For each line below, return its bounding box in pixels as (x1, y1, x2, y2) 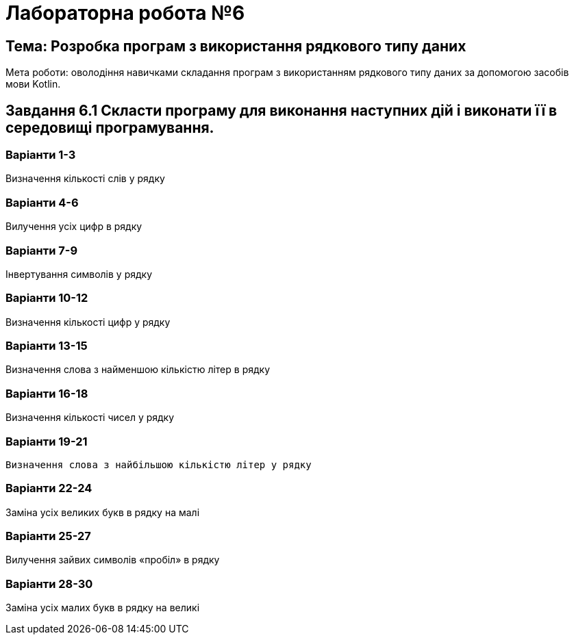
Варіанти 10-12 (5, 291, 88, 305)
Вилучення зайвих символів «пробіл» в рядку (5, 554, 220, 566)
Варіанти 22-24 (5, 481, 92, 496)
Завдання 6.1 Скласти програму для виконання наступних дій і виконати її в (5, 101, 558, 119)
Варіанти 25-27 (5, 529, 91, 543)
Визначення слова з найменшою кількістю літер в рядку (5, 363, 271, 376)
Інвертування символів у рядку (5, 268, 153, 280)
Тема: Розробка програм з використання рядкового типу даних (5, 37, 466, 55)
